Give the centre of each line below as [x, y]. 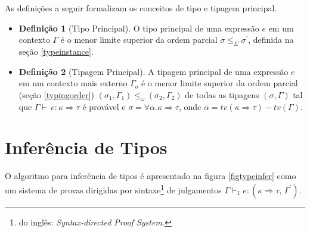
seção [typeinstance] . [56, 51]
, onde [190, 106]
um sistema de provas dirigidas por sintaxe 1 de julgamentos [113, 189]
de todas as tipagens [222, 94]
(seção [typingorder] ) [56, 94]
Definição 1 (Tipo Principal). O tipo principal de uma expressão [139, 28]
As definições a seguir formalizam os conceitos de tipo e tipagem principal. [141, 8]
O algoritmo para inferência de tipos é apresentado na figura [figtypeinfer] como [151, 176]
